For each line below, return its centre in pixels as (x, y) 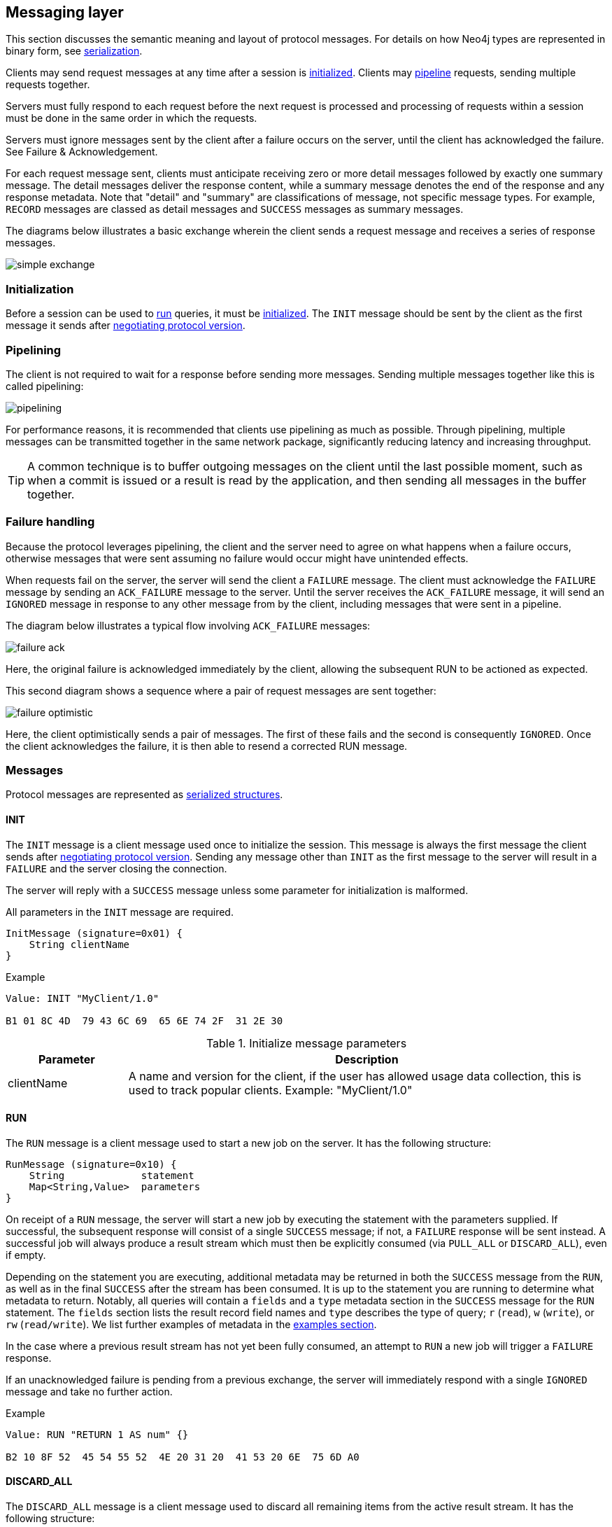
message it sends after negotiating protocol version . (126, 326)
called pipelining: (45, 386)
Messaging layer (65, 12)
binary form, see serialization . (74, 51)
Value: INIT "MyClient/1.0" (83, 998)
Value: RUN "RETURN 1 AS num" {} (97, 1434)
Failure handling (50, 522)
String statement (112, 1175)
